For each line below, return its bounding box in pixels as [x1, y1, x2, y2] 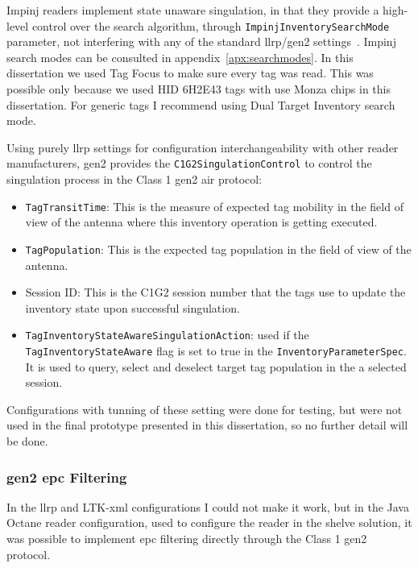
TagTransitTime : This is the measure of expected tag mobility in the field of [25, 197, 404, 214]
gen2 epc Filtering [6, 466, 127, 487]
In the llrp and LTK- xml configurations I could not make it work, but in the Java [6, 498, 409, 515]
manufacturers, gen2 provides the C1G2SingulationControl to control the [6, 155, 372, 172]
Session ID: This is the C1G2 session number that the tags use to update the [25, 284, 406, 301]
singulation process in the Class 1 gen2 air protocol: [6, 171, 263, 188]
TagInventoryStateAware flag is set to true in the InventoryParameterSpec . [25, 342, 407, 359]
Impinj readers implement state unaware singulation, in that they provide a [6, 2, 379, 18]
